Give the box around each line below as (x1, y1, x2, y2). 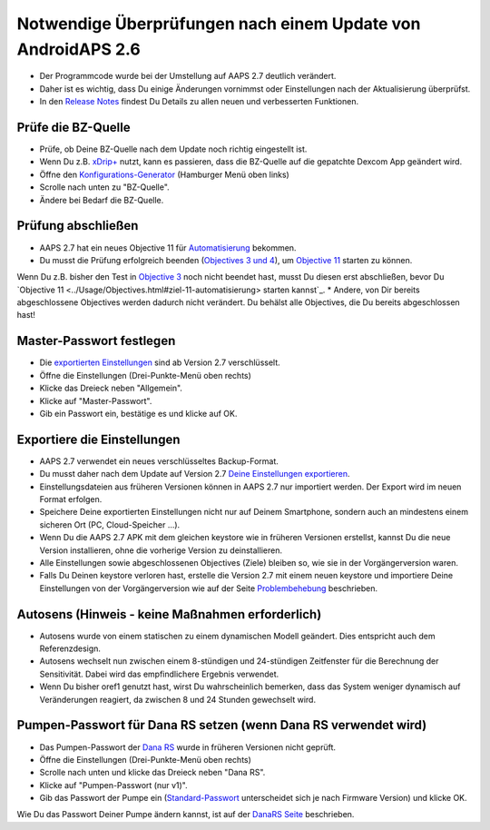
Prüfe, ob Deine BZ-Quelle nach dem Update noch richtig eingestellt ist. (39, 143, 308, 154)
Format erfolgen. (39, 494, 103, 504)
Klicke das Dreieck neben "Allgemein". (39, 382, 183, 394)
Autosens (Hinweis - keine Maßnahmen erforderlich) (16, 607, 322, 622)
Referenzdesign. (39, 643, 102, 654)
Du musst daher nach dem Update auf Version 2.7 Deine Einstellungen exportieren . (39, 469, 350, 479)
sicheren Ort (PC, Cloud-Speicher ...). (39, 519, 181, 530)
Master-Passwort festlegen (16, 333, 176, 349)
